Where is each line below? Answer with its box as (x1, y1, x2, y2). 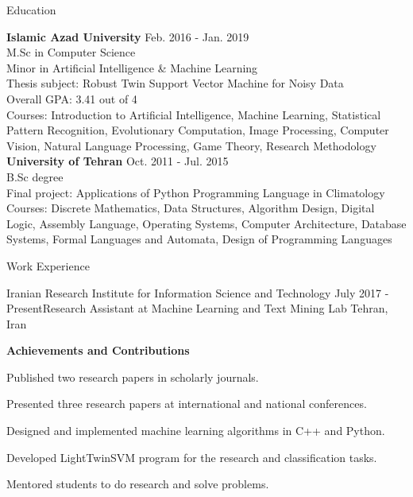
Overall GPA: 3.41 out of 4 (6, 90, 137, 107)
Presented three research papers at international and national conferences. (6, 395, 367, 412)
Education (6, 2, 56, 17)
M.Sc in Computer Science (6, 44, 136, 60)
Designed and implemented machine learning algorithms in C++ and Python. (6, 422, 385, 439)
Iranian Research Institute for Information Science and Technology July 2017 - (6, 284, 389, 301)
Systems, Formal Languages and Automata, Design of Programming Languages (6, 231, 392, 247)
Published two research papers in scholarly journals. (6, 368, 259, 385)
